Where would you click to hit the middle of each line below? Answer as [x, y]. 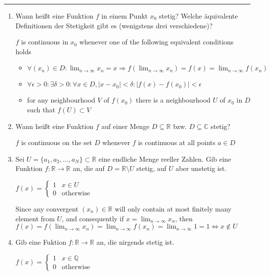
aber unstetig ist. [201, 168]
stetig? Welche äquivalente [199, 16]
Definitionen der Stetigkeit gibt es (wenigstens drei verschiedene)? [114, 25]
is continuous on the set [57, 142]
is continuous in [45, 42]
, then [184, 218]
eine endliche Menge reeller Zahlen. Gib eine [165, 159]
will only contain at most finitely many [173, 208]
